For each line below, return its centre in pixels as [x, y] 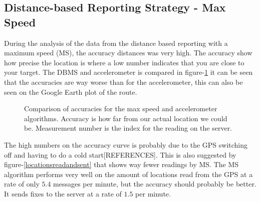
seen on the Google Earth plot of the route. [71, 92]
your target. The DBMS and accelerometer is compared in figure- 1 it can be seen [128, 72]
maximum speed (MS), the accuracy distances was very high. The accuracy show [128, 53]
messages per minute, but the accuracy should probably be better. [155, 184]
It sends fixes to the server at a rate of [63, 193]
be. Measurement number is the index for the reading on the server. [128, 128]
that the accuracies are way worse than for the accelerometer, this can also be [123, 82]
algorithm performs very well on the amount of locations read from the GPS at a [128, 174]
